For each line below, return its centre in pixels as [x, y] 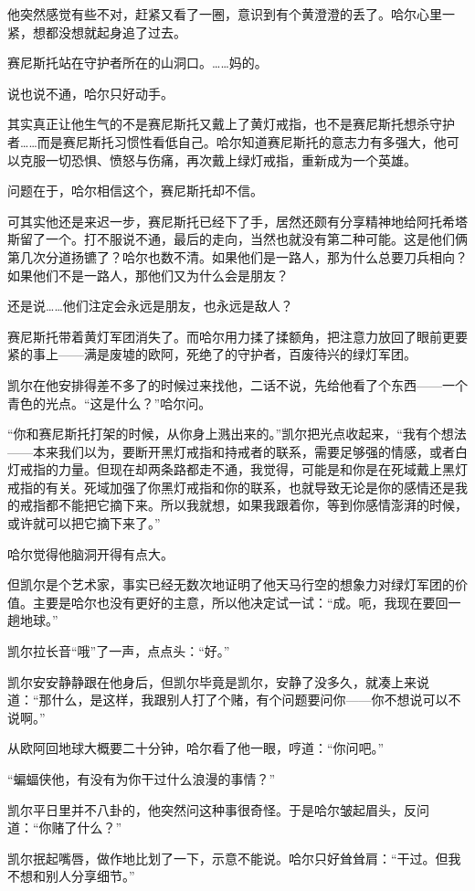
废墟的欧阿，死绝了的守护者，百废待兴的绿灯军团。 [263, 354]
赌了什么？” [87, 827]
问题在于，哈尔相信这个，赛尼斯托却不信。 [135, 191]
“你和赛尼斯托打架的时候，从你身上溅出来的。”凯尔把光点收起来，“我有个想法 [237, 434]
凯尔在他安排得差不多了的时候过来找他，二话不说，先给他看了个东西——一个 [237, 384]
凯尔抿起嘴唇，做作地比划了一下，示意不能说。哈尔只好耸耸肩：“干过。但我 [234, 858]
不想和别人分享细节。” [71, 876]
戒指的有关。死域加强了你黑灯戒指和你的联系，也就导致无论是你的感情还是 [231, 487]
